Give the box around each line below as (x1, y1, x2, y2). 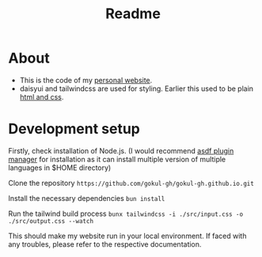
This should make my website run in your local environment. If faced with (8, 231, 247, 240)
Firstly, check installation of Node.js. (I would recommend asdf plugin (8, 146, 234, 155)
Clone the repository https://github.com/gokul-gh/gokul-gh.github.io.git (8, 178, 255, 187)
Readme (105, 5, 161, 23)
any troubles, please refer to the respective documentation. (8, 239, 202, 249)
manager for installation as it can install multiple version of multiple (8, 154, 226, 164)
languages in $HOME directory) (8, 163, 112, 172)
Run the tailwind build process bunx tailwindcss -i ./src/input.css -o (8, 209, 244, 218)
